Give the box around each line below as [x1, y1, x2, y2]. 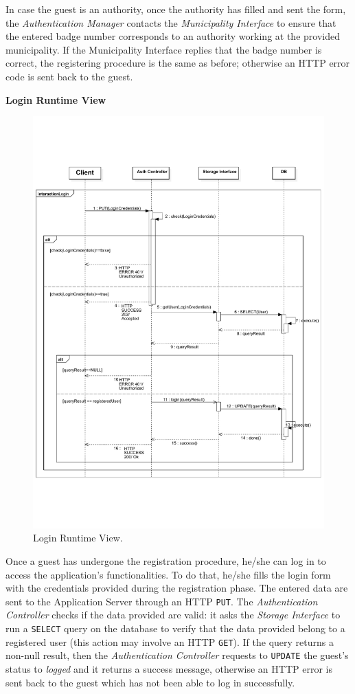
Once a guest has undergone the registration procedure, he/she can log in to [5, 554, 326, 568]
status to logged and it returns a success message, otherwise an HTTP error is [5, 662, 332, 676]
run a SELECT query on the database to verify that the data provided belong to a [5, 621, 345, 636]
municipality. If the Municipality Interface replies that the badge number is [5, 42, 322, 56]
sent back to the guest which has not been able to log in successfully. [5, 675, 295, 689]
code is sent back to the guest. [5, 69, 133, 83]
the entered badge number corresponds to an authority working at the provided [5, 29, 340, 43]
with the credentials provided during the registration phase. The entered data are [5, 581, 348, 595]
